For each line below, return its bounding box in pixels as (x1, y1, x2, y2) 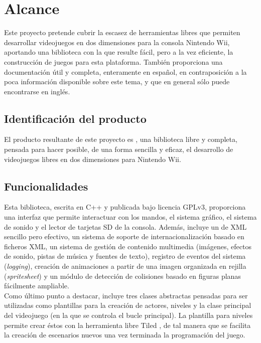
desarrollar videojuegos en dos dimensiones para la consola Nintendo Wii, (4, 37, 230, 47)
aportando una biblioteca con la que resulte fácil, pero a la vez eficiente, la (4, 47, 233, 57)
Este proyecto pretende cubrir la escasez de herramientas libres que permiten (4, 27, 240, 38)
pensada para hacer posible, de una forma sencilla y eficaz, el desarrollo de (4, 144, 233, 154)
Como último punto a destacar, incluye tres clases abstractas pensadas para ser (4, 290, 248, 300)
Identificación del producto (4, 110, 147, 126)
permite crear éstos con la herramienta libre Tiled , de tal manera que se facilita (4, 319, 251, 330)
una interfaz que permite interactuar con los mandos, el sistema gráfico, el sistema (4, 212, 257, 222)
